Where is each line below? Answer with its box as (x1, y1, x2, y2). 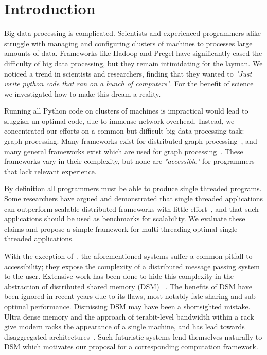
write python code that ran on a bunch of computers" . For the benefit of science (4, 78, 254, 89)
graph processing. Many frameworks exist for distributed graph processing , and (4, 136, 257, 146)
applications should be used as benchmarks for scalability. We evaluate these (4, 213, 245, 224)
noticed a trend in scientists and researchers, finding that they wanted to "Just (4, 68, 252, 79)
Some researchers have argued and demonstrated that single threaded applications (4, 193, 263, 204)
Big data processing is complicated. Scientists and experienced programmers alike (4, 28, 261, 39)
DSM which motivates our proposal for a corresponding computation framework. (4, 341, 258, 352)
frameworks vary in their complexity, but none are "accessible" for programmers (4, 156, 255, 166)
